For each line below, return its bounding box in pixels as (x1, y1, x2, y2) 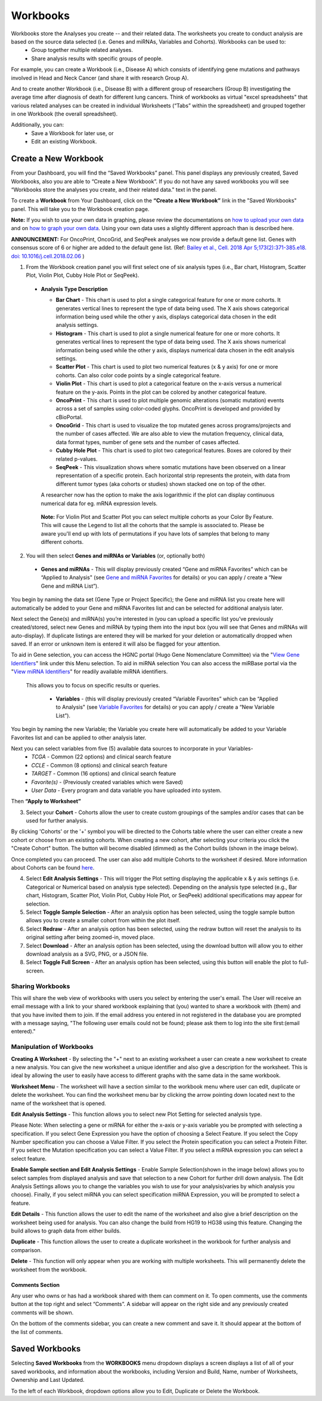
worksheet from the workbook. (11, 1266, 87, 1273)
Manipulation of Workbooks (11, 1043, 94, 1051)
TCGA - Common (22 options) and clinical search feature (31, 753, 172, 760)
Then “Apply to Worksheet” (11, 798, 81, 805)
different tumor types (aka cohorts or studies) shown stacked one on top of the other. (55, 480, 266, 487)
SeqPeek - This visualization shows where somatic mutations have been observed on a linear (55, 464, 286, 471)
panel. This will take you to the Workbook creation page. (11, 205, 150, 212)
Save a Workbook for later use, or (31, 129, 114, 137)
